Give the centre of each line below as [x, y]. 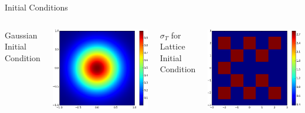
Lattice [172, 46]
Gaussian [21, 35]
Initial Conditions [36, 7]
